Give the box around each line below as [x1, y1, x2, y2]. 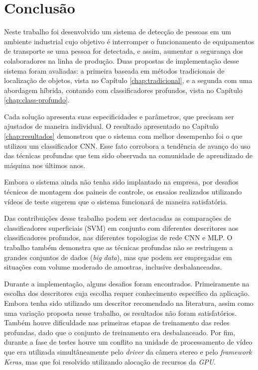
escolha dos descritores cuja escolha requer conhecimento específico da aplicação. [4, 288, 250, 298]
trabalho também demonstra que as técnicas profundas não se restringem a [4, 242, 233, 252]
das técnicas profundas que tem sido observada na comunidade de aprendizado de [4, 150, 253, 161]
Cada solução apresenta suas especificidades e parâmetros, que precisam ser [4, 111, 234, 121]
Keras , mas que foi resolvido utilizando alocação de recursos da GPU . [4, 356, 216, 367]
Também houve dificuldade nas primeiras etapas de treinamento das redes [4, 317, 230, 328]
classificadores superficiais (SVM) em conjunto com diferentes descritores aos [4, 222, 239, 233]
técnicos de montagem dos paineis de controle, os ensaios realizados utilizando [4, 186, 242, 197]
